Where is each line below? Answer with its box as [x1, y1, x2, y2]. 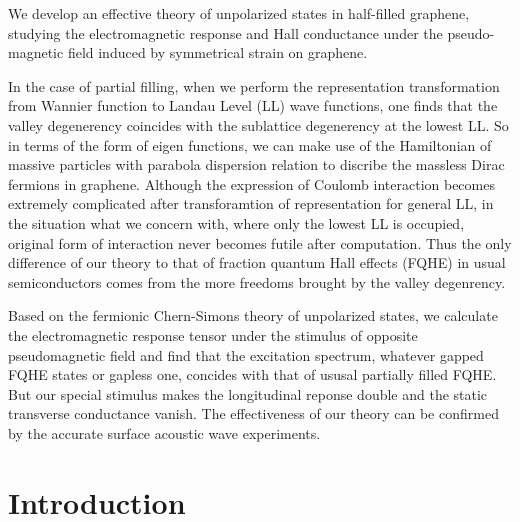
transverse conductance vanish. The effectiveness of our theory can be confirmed [8, 403, 499, 424]
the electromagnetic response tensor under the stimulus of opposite [8, 324, 418, 345]
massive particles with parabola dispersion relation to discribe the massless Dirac [8, 154, 505, 175]
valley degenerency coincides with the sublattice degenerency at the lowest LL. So [8, 114, 509, 135]
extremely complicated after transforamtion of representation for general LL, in [8, 193, 494, 214]
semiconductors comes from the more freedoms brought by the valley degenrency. [8, 271, 506, 292]
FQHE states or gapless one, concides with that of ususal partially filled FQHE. [8, 364, 497, 385]
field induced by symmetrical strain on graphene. [67, 42, 368, 63]
